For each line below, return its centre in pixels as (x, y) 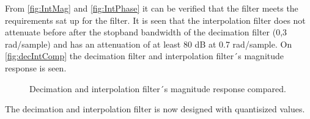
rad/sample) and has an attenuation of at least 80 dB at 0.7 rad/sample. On (149, 44)
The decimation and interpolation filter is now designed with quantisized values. (155, 109)
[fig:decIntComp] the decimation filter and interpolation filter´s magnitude (145, 56)
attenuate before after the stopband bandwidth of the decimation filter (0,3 (146, 32)
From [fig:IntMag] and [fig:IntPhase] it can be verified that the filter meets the (152, 8)
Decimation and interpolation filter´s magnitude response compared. (158, 88)
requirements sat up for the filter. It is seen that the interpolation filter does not (155, 20)
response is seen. (36, 67)
